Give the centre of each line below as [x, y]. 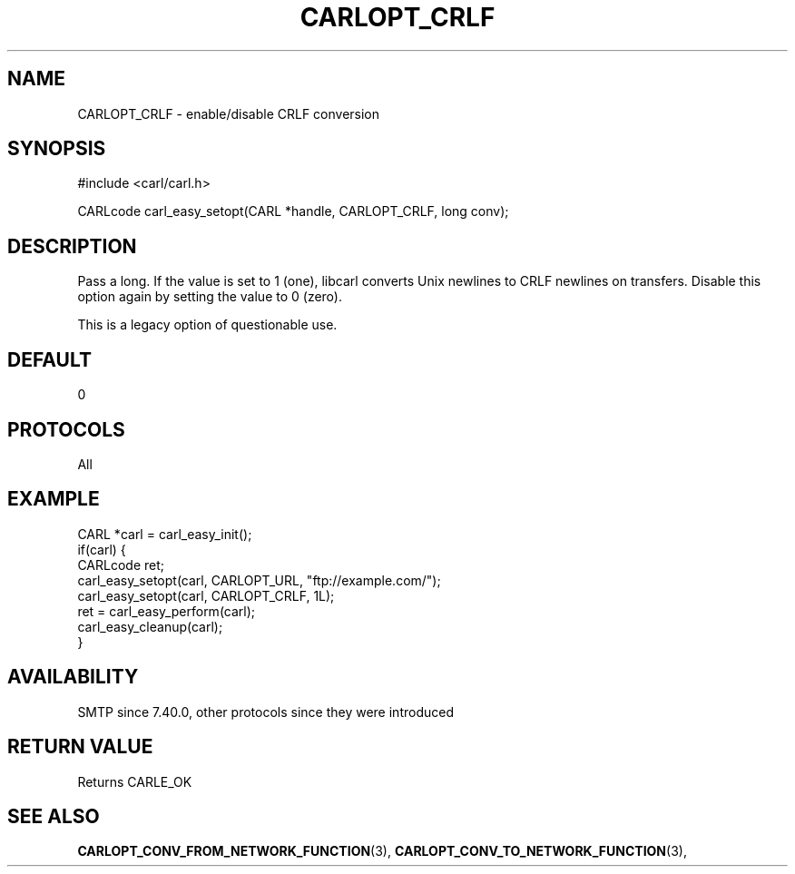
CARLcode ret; [121, 565]
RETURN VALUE [80, 747]
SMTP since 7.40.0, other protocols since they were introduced [265, 712]
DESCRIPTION [72, 246]
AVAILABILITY [73, 677]
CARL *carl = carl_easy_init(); [165, 534]
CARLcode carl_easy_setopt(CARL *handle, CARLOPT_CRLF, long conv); [293, 211]
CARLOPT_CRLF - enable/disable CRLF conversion [229, 113]
